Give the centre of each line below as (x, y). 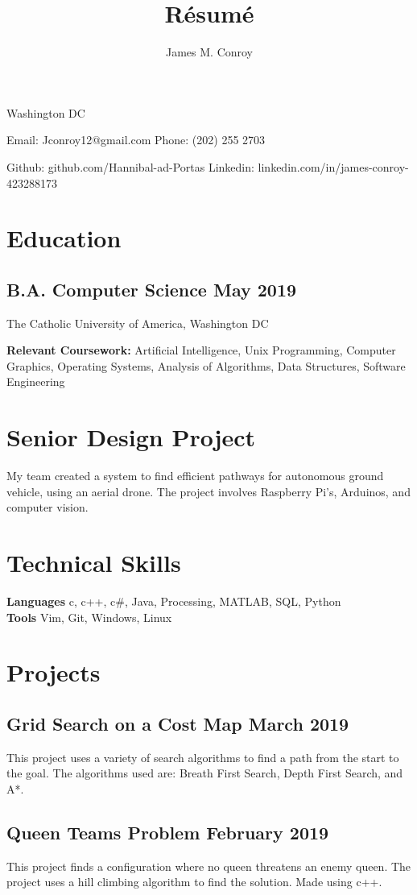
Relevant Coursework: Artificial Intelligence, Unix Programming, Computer (201, 350)
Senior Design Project (131, 437)
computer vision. (47, 507)
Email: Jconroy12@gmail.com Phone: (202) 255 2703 (136, 140)
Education (64, 238)
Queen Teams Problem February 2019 (168, 833)
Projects (54, 672)
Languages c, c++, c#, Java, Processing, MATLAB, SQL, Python (174, 601)
